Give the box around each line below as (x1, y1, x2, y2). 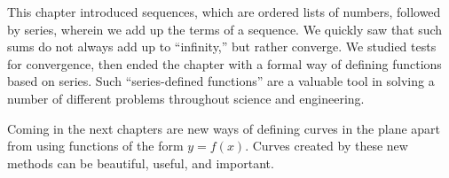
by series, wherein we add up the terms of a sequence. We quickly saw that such (7, 19, 443, 38)
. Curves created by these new (245, 136, 408, 155)
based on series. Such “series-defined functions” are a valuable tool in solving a (7, 72, 435, 90)
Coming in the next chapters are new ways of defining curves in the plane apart (7, 119, 441, 137)
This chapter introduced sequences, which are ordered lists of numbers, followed (7, 3, 441, 20)
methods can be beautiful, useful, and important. (7, 153, 274, 172)
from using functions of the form (7, 136, 184, 155)
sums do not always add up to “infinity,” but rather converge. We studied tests (7, 37, 437, 56)
